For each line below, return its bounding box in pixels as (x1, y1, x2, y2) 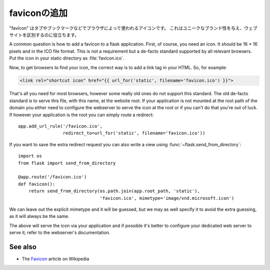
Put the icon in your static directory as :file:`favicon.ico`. (9, 55, 124, 61)
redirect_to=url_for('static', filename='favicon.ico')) (62, 130, 205, 136)
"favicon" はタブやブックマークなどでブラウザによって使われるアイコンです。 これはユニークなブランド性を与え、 (9, 25, 244, 31)
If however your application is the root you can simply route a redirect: (9, 112, 154, 118)
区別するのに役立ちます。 (26, 32, 79, 38)
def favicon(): (18, 181, 55, 187)
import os (18, 153, 42, 159)
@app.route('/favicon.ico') (18, 174, 87, 180)
